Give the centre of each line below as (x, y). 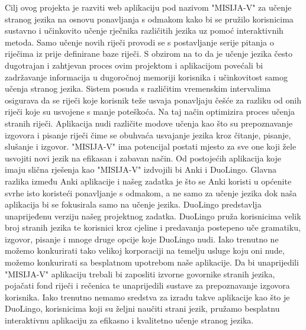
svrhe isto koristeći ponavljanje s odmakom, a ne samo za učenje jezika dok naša (151, 192)
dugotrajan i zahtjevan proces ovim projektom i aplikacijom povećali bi (134, 65)
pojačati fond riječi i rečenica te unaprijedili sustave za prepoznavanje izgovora (147, 285)
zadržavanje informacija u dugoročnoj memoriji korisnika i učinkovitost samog (146, 77)
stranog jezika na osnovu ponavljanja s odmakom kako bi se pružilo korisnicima (149, 19)
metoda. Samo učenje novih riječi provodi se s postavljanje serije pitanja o (139, 42)
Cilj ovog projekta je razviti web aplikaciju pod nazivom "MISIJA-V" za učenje (148, 7)
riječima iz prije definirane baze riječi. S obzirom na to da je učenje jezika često (149, 54)
